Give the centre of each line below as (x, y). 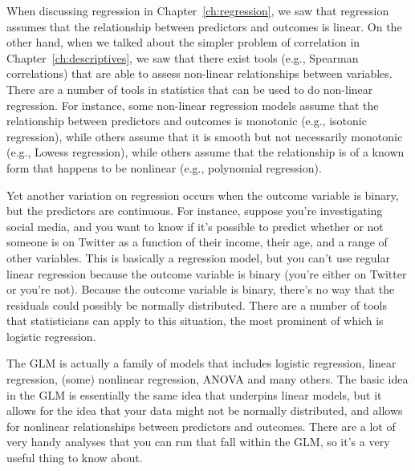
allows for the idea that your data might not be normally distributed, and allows (205, 410)
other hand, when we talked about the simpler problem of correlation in (183, 42)
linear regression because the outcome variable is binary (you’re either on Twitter (207, 273)
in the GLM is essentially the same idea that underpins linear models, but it (194, 394)
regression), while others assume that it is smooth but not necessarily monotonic (205, 136)
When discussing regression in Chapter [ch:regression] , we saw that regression (198, 10)
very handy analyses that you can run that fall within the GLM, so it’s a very (198, 442)
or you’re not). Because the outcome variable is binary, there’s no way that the (201, 289)
